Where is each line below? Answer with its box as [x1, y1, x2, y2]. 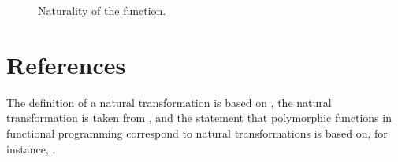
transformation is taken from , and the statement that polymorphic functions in [6, 109, 392, 126]
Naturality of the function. [38, 2, 166, 18]
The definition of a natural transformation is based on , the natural [6, 94, 332, 110]
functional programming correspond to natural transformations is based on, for [6, 124, 388, 141]
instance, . [6, 140, 56, 156]
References [6, 48, 126, 80]
